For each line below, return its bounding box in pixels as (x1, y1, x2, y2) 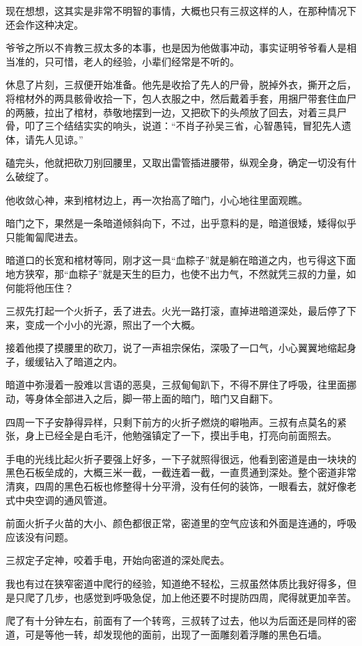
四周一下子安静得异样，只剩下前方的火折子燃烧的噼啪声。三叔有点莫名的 (6, 414, 337, 429)
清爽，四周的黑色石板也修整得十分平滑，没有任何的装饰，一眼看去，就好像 (6, 479, 347, 494)
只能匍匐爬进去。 (6, 229, 84, 244)
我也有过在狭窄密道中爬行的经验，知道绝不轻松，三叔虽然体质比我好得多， (6, 576, 347, 590)
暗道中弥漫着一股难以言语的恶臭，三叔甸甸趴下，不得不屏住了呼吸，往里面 (6, 377, 347, 392)
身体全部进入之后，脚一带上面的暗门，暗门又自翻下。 (34, 391, 278, 406)
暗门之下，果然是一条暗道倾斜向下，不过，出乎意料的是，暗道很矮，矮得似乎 (6, 216, 356, 230)
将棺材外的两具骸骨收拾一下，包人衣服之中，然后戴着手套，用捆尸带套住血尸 (6, 90, 356, 105)
